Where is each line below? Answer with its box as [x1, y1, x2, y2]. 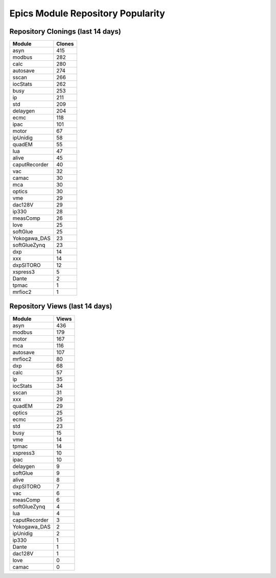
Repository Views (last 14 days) [9, 302, 112, 311]
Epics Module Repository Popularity [9, 8, 166, 19]
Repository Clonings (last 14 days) [9, 27, 121, 36]
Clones [56, 40, 74, 48]
